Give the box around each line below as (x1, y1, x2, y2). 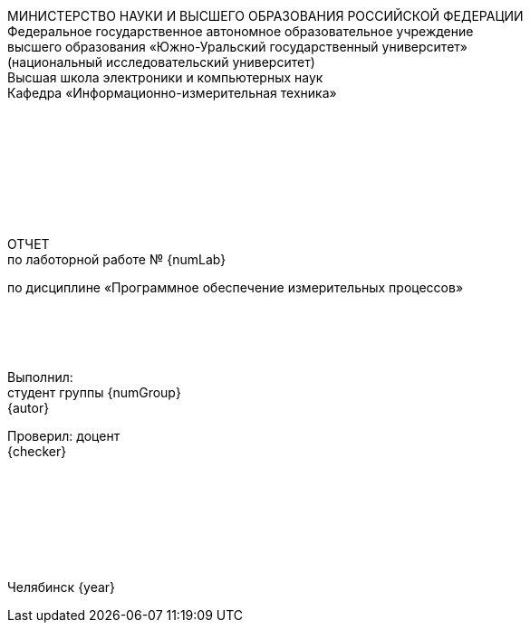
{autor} (7, 400, 50, 415)
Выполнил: (7, 369, 73, 385)
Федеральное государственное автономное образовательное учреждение (7, 24, 474, 39)
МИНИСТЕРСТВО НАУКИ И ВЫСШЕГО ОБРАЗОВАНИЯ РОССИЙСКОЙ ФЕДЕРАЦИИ (7, 8, 524, 24)
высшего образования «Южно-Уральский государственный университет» (7, 39, 467, 54)
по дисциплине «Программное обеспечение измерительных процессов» (7, 280, 464, 295)
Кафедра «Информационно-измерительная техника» (7, 85, 337, 100)
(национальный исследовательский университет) (7, 54, 315, 70)
